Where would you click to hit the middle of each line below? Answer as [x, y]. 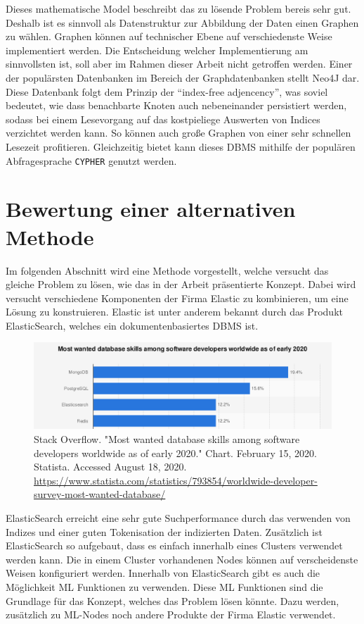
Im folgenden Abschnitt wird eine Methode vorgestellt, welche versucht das [167, 270]
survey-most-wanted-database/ [100, 494]
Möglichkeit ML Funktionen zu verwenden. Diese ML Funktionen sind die [164, 586]
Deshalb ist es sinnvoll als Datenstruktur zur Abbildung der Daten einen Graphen [182, 22]
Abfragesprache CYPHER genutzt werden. [91, 160]
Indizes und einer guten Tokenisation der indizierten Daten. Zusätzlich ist [164, 531]
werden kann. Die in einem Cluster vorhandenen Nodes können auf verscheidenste [182, 559]
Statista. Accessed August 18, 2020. [110, 467]
